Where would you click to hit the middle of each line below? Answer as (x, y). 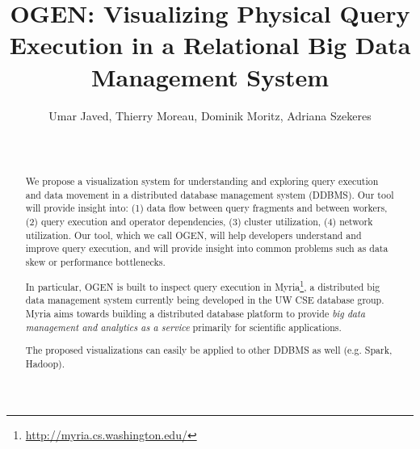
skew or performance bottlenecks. (95, 262)
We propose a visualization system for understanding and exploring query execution (202, 181)
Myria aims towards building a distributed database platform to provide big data (195, 313)
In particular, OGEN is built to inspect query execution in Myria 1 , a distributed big (203, 285)
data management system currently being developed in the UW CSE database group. (205, 300)
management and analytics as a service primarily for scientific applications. (183, 327)
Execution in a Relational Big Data (210, 45)
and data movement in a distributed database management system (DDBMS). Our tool (210, 194)
